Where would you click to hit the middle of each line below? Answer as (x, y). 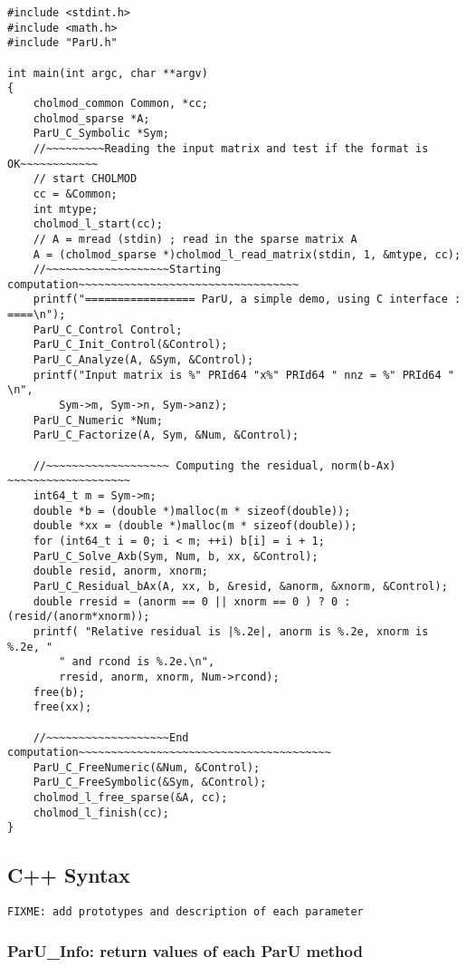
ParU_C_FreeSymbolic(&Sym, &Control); (150, 783)
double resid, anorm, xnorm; (120, 571)
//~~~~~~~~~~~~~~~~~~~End (111, 737)
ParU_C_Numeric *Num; (98, 420)
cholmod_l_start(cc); (98, 224)
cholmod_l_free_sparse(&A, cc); (130, 798)
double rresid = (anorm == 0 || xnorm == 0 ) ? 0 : (192, 601)
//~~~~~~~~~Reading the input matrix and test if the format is (231, 148)
